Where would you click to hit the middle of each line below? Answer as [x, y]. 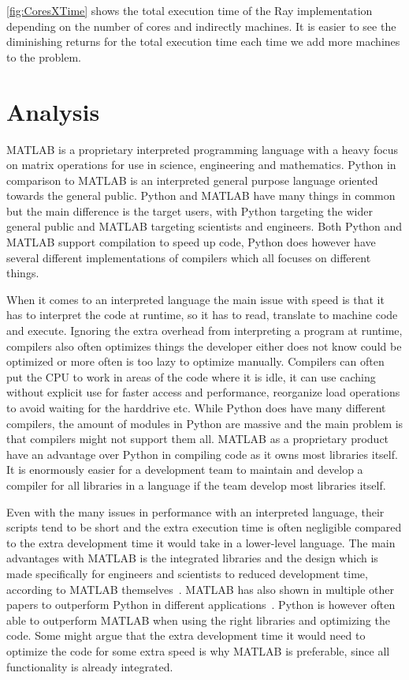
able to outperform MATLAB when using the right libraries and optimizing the [198, 620]
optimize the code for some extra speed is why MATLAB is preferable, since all [198, 650]
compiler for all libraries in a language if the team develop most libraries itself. [196, 485]
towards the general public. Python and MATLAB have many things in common [201, 195]
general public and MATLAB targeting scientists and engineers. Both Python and [204, 226]
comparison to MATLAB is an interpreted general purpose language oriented [192, 180]
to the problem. [44, 56]
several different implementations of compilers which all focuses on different [189, 257]
